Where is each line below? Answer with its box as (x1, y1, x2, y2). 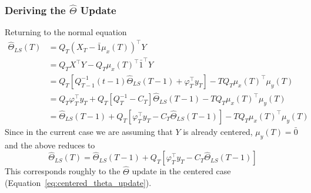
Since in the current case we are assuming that (5, 126, 173, 137)
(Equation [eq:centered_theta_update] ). (5, 177, 152, 189)
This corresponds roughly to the (5, 165, 121, 177)
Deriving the (5, 2, 66, 17)
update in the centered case (132, 165, 231, 177)
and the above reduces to (5, 138, 95, 151)
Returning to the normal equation (5, 26, 127, 38)
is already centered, (183, 126, 253, 137)
